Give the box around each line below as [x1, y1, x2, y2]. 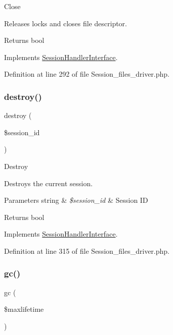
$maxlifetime [4, 304, 44, 314]
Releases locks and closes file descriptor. [4, 18, 127, 28]
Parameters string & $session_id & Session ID [4, 195, 148, 205]
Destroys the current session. [4, 178, 93, 188]
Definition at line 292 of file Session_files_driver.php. [4, 69, 169, 79]
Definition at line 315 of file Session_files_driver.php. [4, 245, 169, 256]
